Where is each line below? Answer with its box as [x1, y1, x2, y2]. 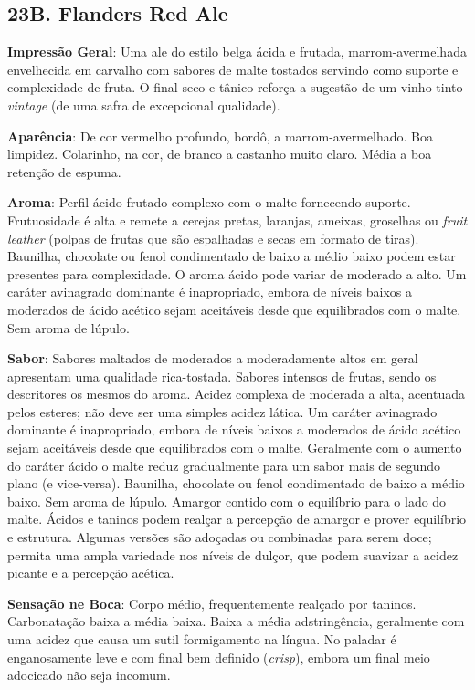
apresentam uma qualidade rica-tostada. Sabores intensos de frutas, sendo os [7, 366, 437, 385]
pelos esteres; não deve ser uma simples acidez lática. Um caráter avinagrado [7, 402, 438, 421]
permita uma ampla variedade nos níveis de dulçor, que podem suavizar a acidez [7, 545, 459, 564]
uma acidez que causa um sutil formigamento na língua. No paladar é [7, 630, 396, 649]
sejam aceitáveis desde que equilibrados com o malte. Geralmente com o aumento [7, 438, 462, 457]
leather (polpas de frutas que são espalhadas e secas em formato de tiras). [7, 228, 419, 247]
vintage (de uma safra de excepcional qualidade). [7, 95, 280, 114]
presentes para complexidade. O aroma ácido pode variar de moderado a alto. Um [7, 264, 467, 283]
